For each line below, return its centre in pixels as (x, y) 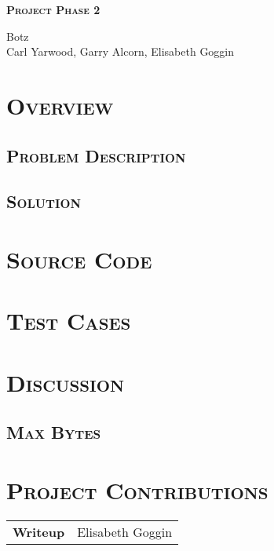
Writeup (39, 531)
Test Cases (69, 321)
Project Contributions (137, 489)
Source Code (79, 259)
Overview (60, 105)
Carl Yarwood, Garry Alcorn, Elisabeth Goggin (121, 51)
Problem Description (96, 155)
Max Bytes (54, 432)
